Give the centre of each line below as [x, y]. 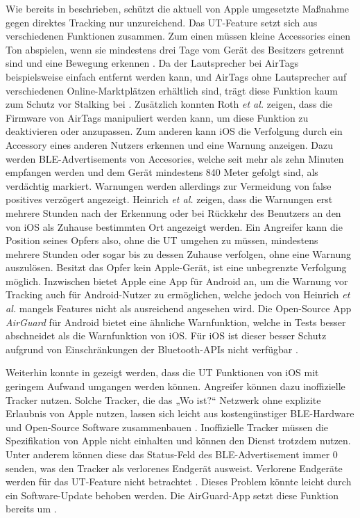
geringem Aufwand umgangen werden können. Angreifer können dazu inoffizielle [175, 386]
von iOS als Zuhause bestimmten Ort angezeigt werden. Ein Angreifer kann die [174, 226]
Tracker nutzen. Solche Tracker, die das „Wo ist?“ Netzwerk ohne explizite [163, 399]
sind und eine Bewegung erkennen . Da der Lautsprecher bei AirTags [152, 63]
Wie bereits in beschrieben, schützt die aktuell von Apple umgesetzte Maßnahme [178, 8]
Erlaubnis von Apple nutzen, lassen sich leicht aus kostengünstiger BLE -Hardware [180, 413]
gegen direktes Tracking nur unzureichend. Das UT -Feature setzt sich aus [162, 22]
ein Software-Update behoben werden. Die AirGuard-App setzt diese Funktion [172, 495]
